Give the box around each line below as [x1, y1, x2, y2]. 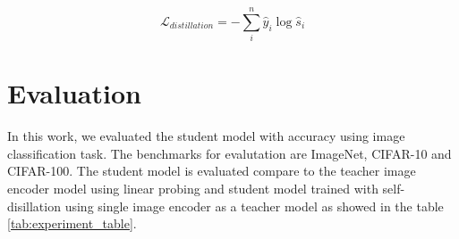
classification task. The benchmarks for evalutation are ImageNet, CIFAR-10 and [7, 144, 452, 162]
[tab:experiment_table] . [7, 214, 137, 233]
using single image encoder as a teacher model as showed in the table [64, 196, 444, 215]
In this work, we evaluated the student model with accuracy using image [7, 127, 405, 145]
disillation [7, 196, 61, 215]
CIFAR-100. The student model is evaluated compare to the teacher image [7, 161, 416, 180]
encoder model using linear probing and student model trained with [7, 179, 378, 198]
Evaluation [7, 75, 141, 111]
